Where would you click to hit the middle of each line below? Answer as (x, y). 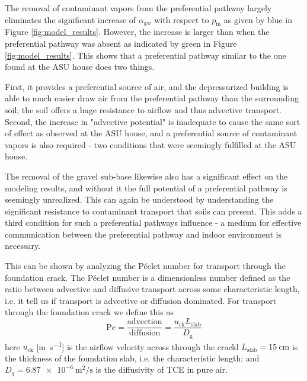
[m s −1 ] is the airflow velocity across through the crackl (137, 345)
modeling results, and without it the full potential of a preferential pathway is (146, 188)
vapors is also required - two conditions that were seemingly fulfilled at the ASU (151, 144)
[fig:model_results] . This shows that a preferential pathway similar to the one (145, 55)
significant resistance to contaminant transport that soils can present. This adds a (153, 211)
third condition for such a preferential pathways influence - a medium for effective (153, 222)
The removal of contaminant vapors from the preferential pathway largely (138, 8)
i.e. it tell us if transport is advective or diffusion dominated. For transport (141, 300)
